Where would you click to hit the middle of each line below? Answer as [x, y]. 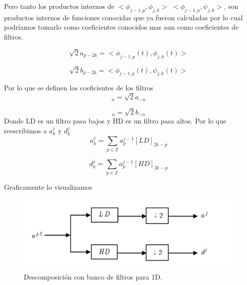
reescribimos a [25, 130]
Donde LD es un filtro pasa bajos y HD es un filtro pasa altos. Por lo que [115, 121]
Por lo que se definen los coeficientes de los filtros [79, 88]
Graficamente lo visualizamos [48, 186]
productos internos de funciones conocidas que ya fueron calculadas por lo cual [123, 17]
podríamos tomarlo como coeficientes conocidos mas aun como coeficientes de [121, 27]
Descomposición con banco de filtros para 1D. [93, 276]
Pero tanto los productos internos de [59, 6]
